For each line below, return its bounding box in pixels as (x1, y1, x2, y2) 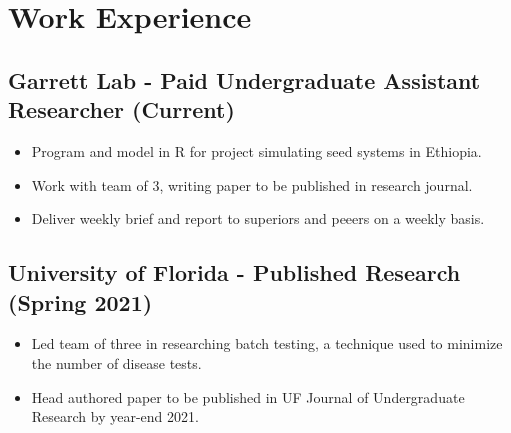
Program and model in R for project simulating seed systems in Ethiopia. (31, 140, 482, 161)
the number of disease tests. (31, 352, 202, 373)
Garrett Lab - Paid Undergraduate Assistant (8, 64, 481, 95)
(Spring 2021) (8, 286, 153, 317)
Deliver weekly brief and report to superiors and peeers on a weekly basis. (31, 208, 485, 229)
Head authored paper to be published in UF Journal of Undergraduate (31, 386, 465, 407)
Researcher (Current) (8, 94, 235, 125)
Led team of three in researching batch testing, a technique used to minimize (31, 333, 503, 354)
